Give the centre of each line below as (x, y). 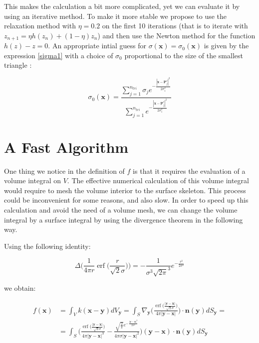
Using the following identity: (47, 246)
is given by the (226, 46)
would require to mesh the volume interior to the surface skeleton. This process (125, 190)
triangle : (18, 65)
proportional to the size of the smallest (184, 55)
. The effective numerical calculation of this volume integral (158, 180)
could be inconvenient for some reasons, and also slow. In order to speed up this (126, 200)
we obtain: (20, 288)
